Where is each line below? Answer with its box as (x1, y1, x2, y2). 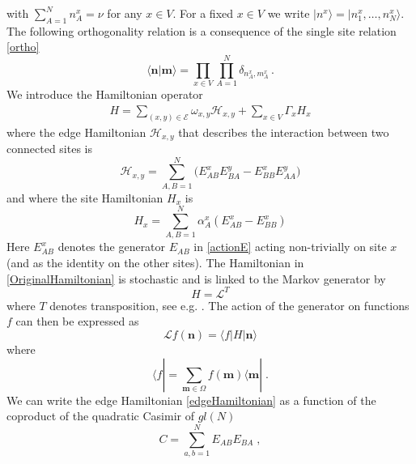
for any (107, 5, 142, 21)
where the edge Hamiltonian (6, 123, 146, 140)
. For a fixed (172, 5, 234, 21)
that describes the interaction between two (178, 123, 389, 140)
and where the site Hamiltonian (6, 189, 163, 206)
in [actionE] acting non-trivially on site (193, 238, 387, 255)
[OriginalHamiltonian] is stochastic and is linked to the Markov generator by (6, 270, 386, 287)
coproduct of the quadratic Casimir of (6, 407, 194, 424)
